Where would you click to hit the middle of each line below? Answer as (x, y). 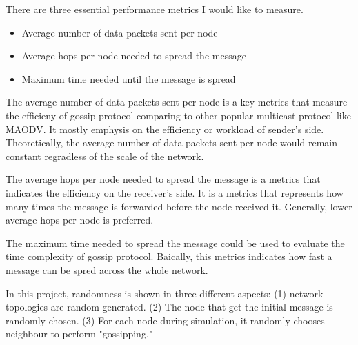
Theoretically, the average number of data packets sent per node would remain (171, 142)
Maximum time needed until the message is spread (129, 78)
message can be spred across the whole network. (107, 269)
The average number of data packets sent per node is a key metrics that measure (177, 102)
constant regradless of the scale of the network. (105, 156)
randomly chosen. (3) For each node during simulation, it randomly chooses (165, 320)
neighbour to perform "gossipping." (79, 334)
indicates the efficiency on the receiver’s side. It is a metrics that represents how (175, 192)
